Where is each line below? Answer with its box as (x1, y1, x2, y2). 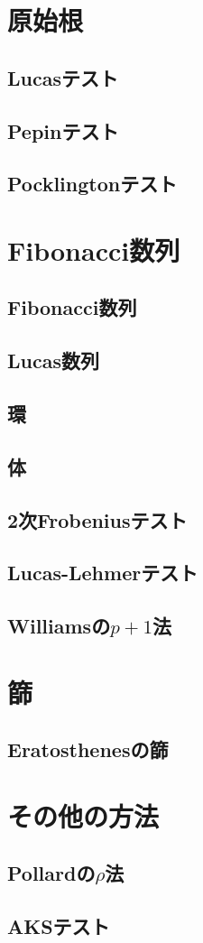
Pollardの (7, 859, 96, 887)
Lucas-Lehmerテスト (7, 559, 198, 587)
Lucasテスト (7, 63, 118, 91)
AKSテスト (7, 912, 110, 940)
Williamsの (7, 612, 111, 640)
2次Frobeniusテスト (7, 505, 188, 533)
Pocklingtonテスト (7, 170, 178, 198)
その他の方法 (7, 797, 160, 834)
